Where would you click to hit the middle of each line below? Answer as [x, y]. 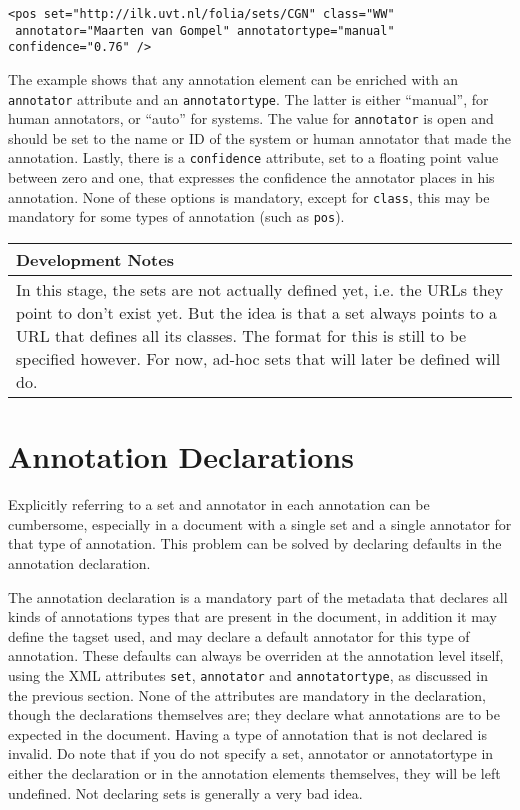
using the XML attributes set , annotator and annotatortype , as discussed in [248, 674]
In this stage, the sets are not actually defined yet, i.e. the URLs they [260, 290]
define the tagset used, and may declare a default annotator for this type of [239, 635]
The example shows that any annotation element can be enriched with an [233, 78]
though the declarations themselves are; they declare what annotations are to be [254, 714]
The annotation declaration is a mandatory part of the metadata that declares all [258, 596]
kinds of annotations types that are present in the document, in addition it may [252, 616]
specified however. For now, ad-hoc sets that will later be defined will [258, 359]
